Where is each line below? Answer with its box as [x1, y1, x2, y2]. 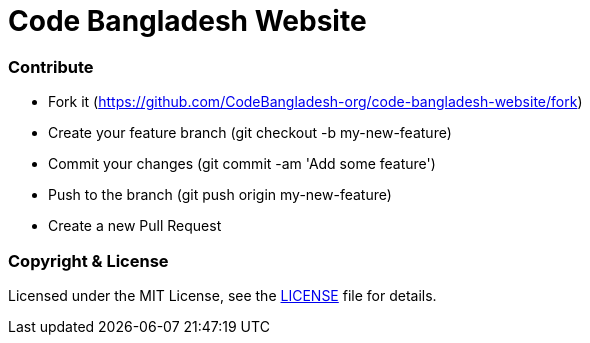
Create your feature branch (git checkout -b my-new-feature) [48, 124, 452, 142]
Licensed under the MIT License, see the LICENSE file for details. [8, 286, 437, 304]
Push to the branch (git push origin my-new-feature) [48, 186, 392, 204]
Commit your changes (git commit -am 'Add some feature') [48, 155, 436, 173]
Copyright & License [8, 250, 169, 271]
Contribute [8, 56, 94, 77]
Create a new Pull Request [48, 217, 222, 235]
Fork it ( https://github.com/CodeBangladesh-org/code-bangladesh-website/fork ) [48, 93, 583, 111]
